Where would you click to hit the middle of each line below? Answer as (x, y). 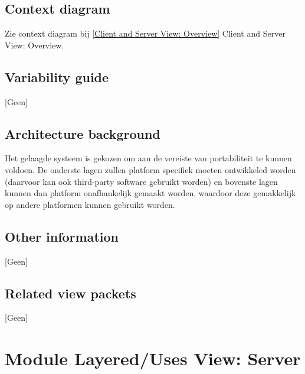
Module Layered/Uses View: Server (153, 358)
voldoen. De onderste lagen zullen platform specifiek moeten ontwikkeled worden (150, 169)
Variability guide (57, 77)
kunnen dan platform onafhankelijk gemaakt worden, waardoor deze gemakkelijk (150, 193)
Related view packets (70, 293)
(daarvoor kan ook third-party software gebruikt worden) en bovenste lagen (141, 181)
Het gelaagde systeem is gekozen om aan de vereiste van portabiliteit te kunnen (148, 158)
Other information (62, 236)
